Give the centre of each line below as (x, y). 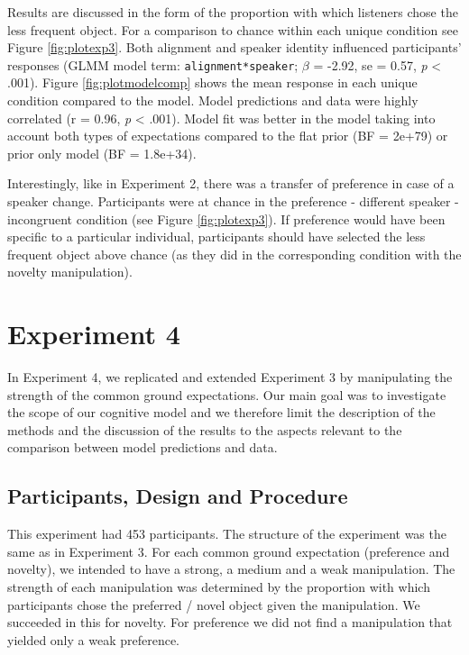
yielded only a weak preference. (94, 639)
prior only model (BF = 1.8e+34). (102, 153)
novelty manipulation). (70, 272)
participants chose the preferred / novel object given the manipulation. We (214, 604)
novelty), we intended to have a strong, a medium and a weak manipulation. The (231, 569)
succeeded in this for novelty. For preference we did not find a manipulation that (230, 622)
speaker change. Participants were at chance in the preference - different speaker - (233, 201)
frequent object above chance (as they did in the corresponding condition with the (234, 254)
